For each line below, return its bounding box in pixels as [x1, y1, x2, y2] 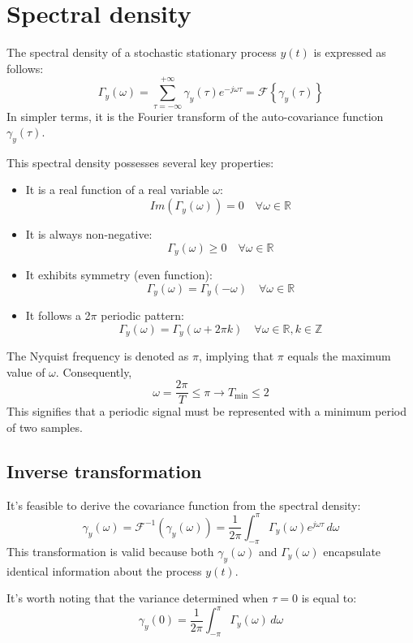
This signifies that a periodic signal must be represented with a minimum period [6, 403, 407, 420]
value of [6, 363, 45, 380]
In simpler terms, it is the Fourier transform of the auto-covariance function [6, 107, 384, 124]
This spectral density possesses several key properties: [6, 153, 274, 170]
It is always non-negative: [25, 226, 153, 243]
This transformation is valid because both [6, 542, 214, 559]
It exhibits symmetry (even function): [25, 266, 213, 283]
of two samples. [6, 419, 83, 436]
